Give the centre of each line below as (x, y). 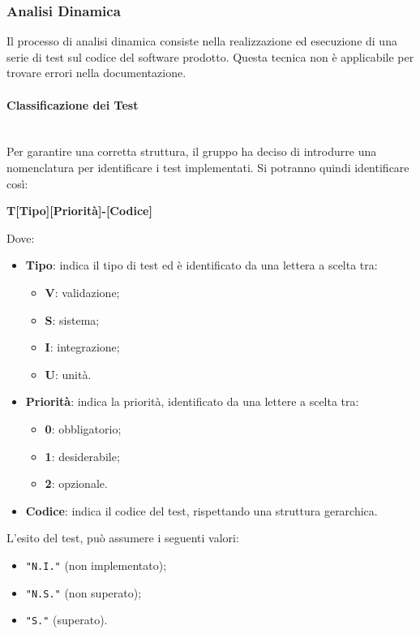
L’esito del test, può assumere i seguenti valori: (123, 538)
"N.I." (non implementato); (96, 565)
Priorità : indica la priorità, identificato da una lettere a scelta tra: (192, 401)
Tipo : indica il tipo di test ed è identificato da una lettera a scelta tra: (201, 265)
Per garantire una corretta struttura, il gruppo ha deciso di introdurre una (192, 151)
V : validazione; (82, 292)
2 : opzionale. (76, 483)
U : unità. (68, 374)
